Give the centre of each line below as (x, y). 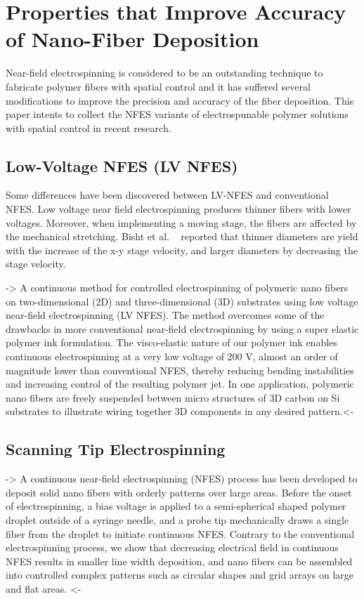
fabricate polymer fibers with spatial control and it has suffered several (158, 86)
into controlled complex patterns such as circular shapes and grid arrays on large (180, 575)
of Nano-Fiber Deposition (132, 39)
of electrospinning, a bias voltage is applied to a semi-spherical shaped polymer (176, 506)
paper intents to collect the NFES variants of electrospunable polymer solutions (177, 114)
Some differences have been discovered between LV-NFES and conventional (167, 195)
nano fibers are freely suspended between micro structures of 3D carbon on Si (173, 397)
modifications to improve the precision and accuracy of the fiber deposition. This (180, 100)
